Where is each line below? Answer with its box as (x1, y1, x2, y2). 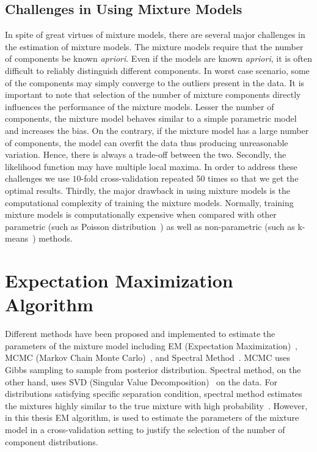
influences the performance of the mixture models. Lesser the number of (5, 100, 274, 113)
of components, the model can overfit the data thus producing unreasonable (5, 136, 288, 149)
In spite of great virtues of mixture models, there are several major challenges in (5, 28, 305, 41)
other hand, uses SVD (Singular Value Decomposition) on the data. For (5, 375, 277, 388)
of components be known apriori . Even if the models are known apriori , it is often (5, 52, 313, 65)
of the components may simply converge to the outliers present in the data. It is (5, 76, 305, 89)
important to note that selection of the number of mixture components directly (5, 88, 301, 101)
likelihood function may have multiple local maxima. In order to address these (5, 160, 297, 172)
